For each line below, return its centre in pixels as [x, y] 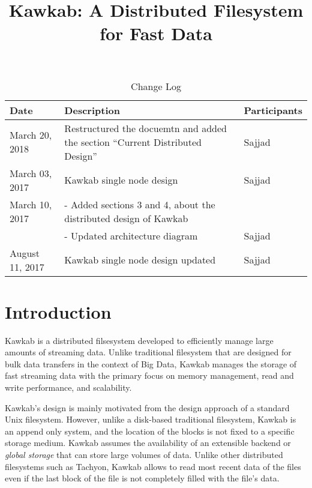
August [25, 253]
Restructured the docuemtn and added [145, 128]
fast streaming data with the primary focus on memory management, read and [149, 375]
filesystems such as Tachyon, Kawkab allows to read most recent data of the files [153, 466]
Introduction [58, 311]
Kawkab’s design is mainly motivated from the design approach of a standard [147, 407]
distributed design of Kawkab [126, 218]
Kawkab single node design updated [140, 260]
